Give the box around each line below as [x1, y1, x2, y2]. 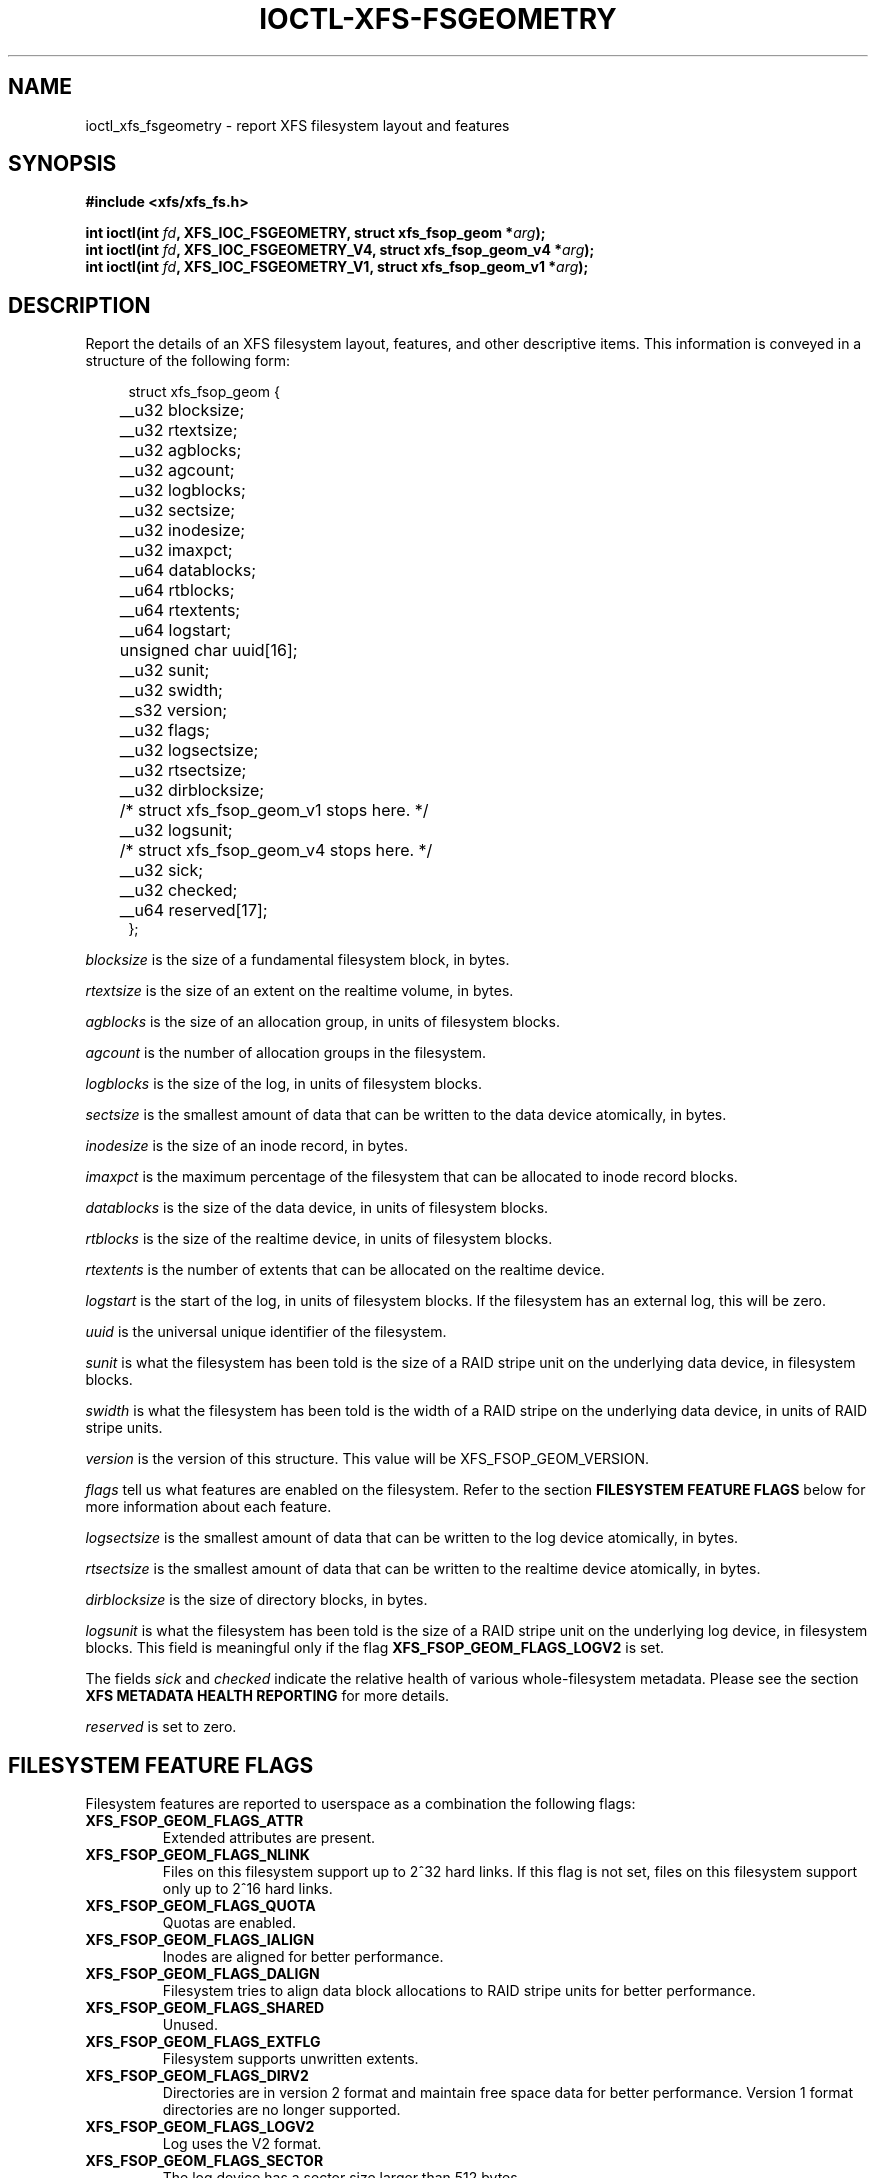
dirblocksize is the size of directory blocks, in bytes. [85, 1591, 428, 1609]
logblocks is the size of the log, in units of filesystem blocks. [85, 1075, 482, 1093]
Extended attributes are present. [162, 1829, 376, 1847]
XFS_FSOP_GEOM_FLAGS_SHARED [85, 1999, 325, 2017]
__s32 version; [119, 700, 228, 721]
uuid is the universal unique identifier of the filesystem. [85, 1323, 447, 1341]
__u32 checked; [119, 880, 238, 901]
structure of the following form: [85, 352, 291, 370]
